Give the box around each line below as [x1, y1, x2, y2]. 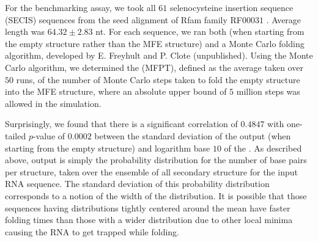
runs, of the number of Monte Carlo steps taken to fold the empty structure [16, 73, 300, 86]
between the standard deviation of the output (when [94, 129, 291, 142]
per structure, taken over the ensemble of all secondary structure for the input [5, 165, 298, 178]
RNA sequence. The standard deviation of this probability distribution [5, 177, 270, 190]
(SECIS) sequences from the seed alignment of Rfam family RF [5, 13, 242, 26]
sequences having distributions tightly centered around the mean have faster [5, 201, 290, 214]
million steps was [236, 85, 300, 98]
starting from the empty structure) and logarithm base [5, 141, 210, 154]
